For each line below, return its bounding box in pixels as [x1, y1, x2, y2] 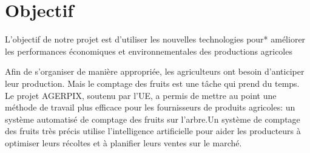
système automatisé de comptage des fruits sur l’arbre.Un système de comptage [5, 112, 300, 125]
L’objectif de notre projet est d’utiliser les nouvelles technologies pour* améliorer [5, 33, 306, 46]
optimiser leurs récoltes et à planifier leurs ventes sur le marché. [5, 136, 242, 149]
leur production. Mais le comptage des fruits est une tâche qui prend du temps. [5, 76, 300, 89]
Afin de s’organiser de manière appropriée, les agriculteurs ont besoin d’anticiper [5, 65, 305, 78]
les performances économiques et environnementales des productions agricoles [5, 44, 292, 57]
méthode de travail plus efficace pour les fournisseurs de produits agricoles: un [5, 101, 295, 114]
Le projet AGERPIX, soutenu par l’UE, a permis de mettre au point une [5, 89, 277, 101]
